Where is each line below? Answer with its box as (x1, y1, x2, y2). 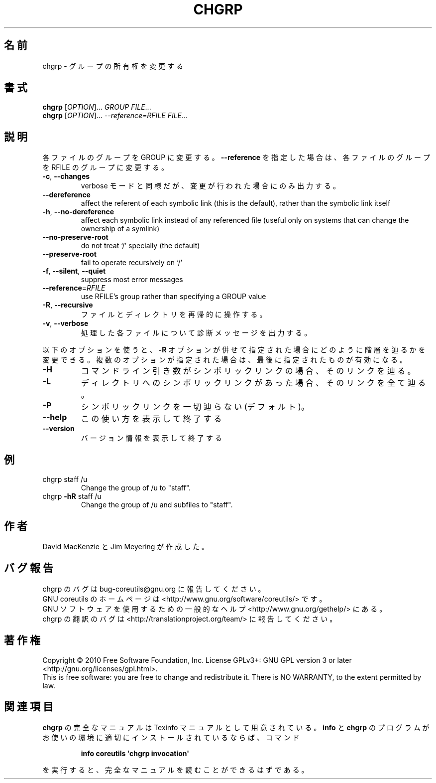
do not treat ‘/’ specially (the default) (81, 241, 200, 250)
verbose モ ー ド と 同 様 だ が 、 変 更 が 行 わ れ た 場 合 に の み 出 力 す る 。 (81, 181, 340, 190)
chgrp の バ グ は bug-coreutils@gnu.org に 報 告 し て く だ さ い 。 (42, 584, 265, 593)
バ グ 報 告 (4, 562, 53, 575)
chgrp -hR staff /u (42, 492, 102, 501)
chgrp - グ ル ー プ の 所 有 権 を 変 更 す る (42, 61, 183, 70)
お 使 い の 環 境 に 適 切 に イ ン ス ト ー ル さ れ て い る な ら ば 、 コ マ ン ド (42, 733, 300, 742)
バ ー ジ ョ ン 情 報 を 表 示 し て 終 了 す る (81, 434, 222, 443)
